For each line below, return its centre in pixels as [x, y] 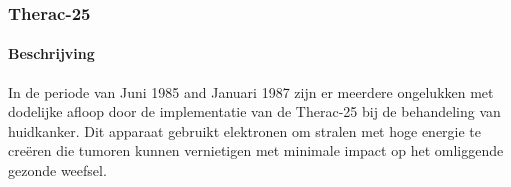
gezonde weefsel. [57, 170]
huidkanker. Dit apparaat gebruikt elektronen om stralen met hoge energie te [245, 130]
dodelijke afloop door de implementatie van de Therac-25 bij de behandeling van [254, 111]
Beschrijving [51, 53]
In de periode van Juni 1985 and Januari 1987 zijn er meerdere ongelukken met [251, 91]
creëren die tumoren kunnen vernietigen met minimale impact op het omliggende [256, 150]
